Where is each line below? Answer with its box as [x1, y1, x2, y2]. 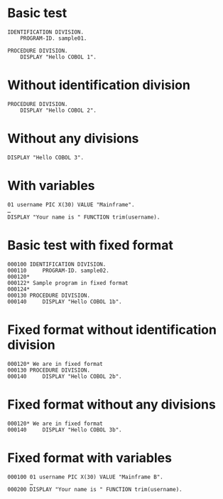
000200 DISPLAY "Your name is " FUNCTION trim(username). [7, 485, 183, 493]
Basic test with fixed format [7, 237, 174, 253]
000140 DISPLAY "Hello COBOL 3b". [7, 426, 122, 434]
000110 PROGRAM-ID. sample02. [7, 267, 110, 274]
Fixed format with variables [7, 450, 173, 466]
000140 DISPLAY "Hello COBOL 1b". [7, 298, 122, 305]
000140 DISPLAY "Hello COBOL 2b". [7, 372, 122, 380]
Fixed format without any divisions [7, 396, 217, 412]
